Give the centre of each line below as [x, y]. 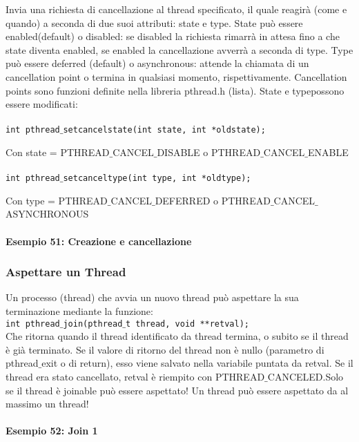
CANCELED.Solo [305, 377]
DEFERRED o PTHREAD [213, 200]
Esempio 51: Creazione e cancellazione [99, 241]
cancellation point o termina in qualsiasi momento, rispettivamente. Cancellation [176, 76]
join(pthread [93, 324]
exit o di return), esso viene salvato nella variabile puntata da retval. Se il [197, 363]
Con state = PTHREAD [58, 152]
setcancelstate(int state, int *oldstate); [164, 130]
